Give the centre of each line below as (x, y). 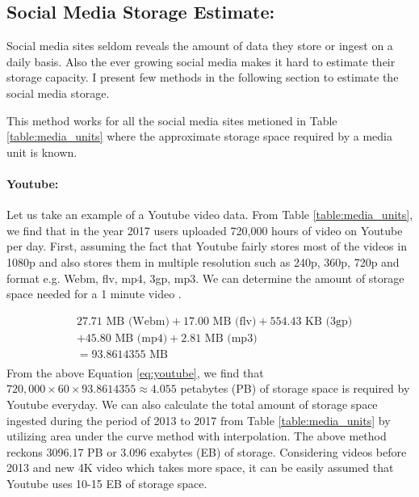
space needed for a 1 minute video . (94, 294)
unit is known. (42, 152)
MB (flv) (235, 321)
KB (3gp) (329, 321)
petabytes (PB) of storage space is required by (295, 388)
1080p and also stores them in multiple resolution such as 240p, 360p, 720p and (203, 261)
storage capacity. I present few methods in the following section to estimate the (203, 77)
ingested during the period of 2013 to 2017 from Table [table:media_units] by (199, 420)
